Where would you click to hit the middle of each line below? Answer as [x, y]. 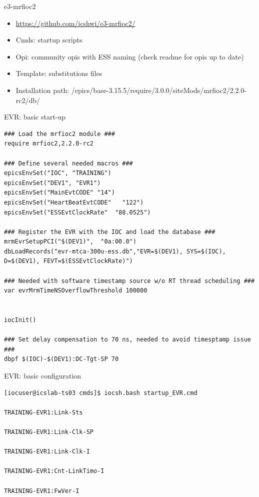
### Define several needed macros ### [68, 163]
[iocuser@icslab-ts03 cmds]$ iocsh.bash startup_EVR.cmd [101, 393]
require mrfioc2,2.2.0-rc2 [49, 144]
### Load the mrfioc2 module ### [59, 134]
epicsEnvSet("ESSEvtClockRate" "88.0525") [77, 212]
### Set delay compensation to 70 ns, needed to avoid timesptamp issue [127, 340]
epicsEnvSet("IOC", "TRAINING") [58, 173]
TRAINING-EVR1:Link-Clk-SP [49, 432]
